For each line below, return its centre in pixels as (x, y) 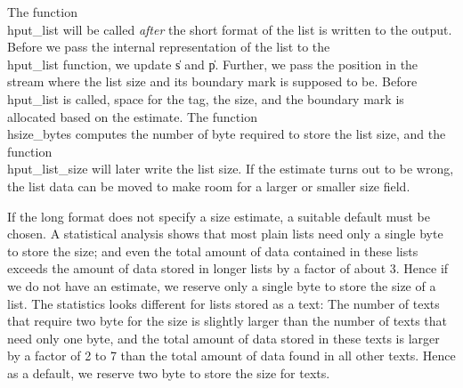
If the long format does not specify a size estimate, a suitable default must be (219, 216)
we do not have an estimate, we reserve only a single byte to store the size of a (222, 285)
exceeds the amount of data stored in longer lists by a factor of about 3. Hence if (228, 268)
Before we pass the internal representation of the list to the (169, 47)
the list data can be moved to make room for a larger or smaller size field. (209, 186)
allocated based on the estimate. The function (132, 116)
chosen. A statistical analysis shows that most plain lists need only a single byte (225, 234)
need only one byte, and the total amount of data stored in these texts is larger (223, 338)
